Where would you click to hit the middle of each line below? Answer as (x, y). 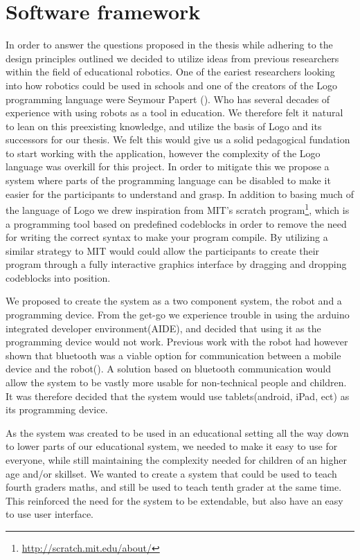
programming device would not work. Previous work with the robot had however (177, 342)
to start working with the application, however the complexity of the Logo (163, 153)
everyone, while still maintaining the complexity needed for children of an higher (176, 460)
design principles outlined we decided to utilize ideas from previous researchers (172, 58)
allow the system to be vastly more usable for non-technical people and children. (176, 382)
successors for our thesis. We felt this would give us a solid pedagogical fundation (178, 139)
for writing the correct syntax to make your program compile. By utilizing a (167, 237)
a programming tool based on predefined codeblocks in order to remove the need (176, 223)
